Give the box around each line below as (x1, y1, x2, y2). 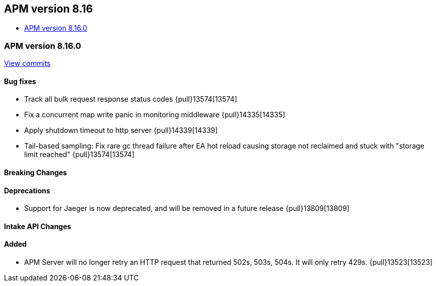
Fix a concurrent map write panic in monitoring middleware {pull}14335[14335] (24, 110, 285, 119)
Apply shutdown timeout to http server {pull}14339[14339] (24, 126, 218, 135)
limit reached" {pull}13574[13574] (24, 150, 135, 159)
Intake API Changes (4, 222, 71, 231)
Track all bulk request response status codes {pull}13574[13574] (24, 95, 237, 104)
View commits (4, 59, 51, 68)
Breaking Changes (4, 168, 67, 177)
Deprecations (4, 186, 50, 195)
